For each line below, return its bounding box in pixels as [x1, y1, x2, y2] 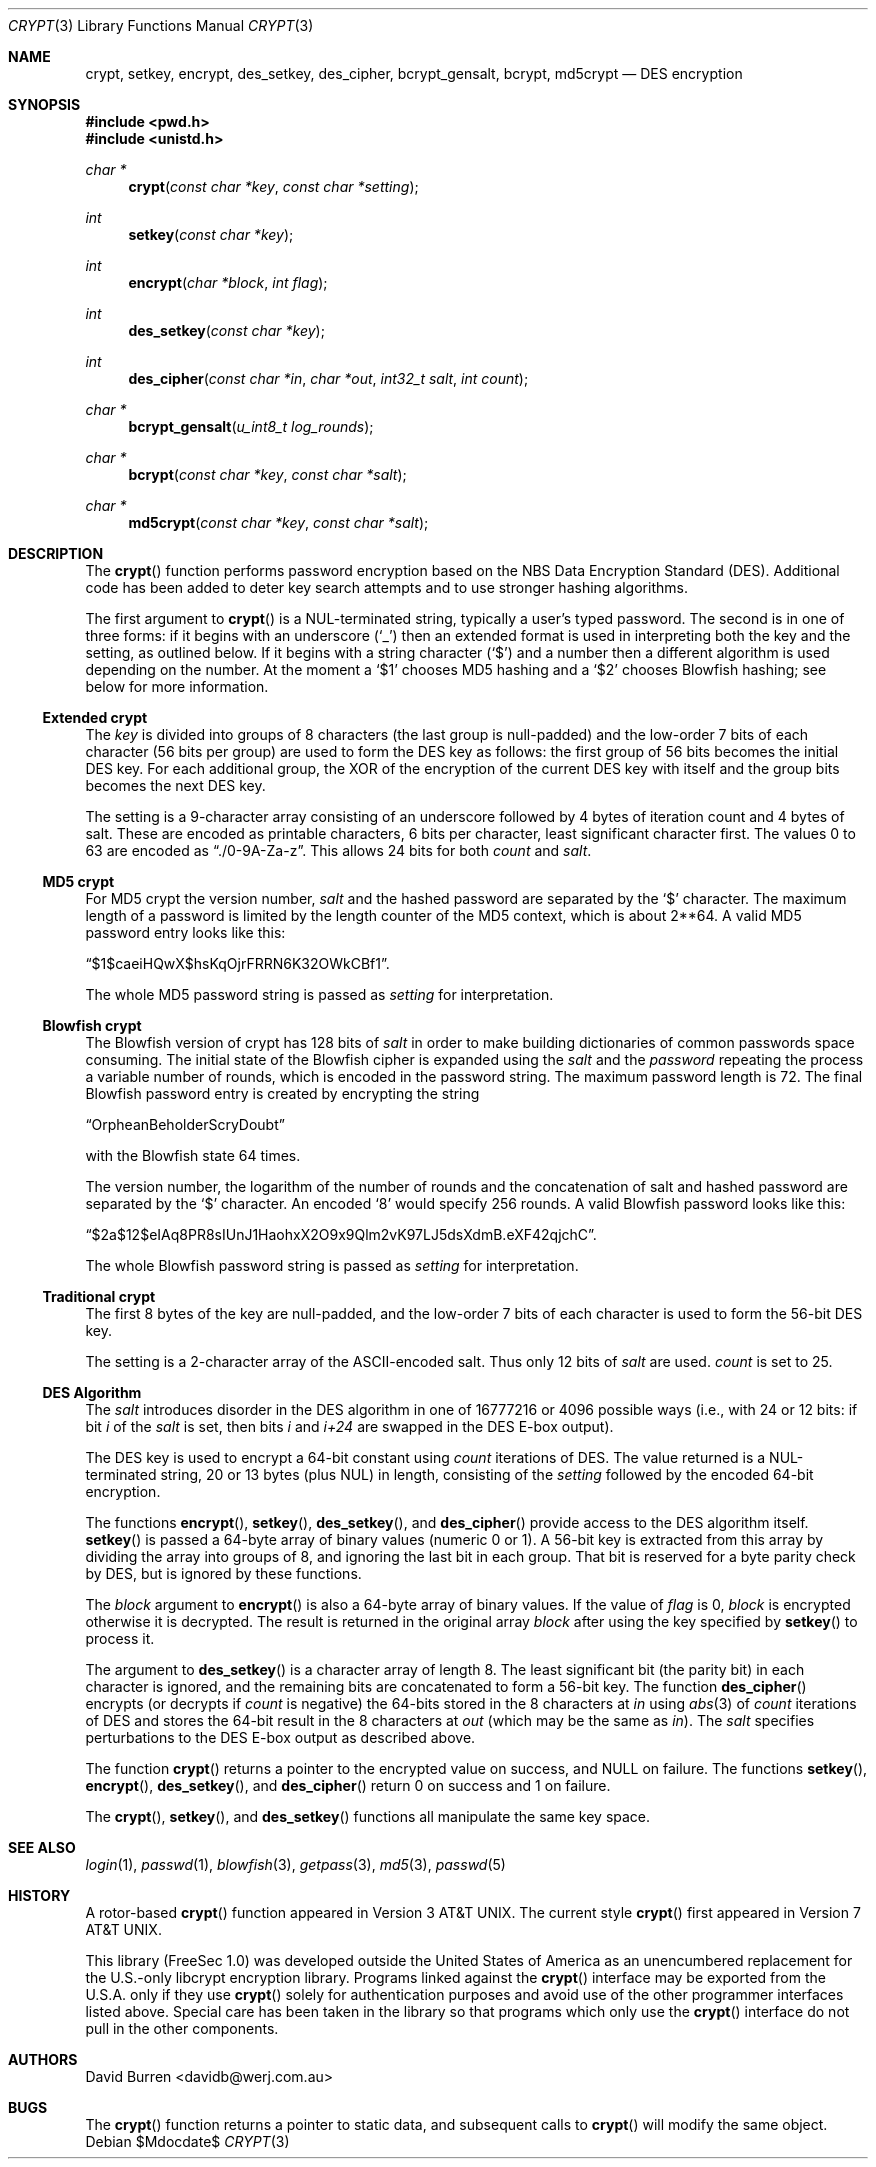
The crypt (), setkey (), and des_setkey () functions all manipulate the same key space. [85, 1808, 651, 1825]
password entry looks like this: [85, 924, 286, 941]
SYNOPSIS [8, 96, 81, 113]
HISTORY [8, 1887, 71, 1904]
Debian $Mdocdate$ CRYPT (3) [85, 2133, 290, 2150]
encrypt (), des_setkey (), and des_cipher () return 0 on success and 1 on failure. [85, 1777, 611, 1794]
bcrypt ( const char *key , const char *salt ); [128, 466, 407, 483]
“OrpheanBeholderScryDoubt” [85, 1116, 285, 1133]
